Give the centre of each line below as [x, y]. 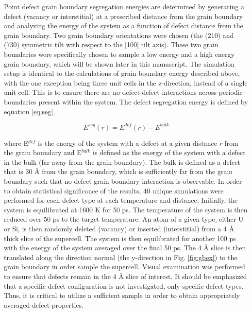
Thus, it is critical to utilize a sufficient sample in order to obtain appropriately [122, 295]
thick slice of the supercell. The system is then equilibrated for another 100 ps [120, 238]
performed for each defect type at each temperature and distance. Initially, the [121, 200]
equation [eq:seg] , [30, 111]
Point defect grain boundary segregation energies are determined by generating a [124, 6]
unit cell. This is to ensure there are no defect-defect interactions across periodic [123, 92]
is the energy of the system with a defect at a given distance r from [138, 143]
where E [16, 143]
